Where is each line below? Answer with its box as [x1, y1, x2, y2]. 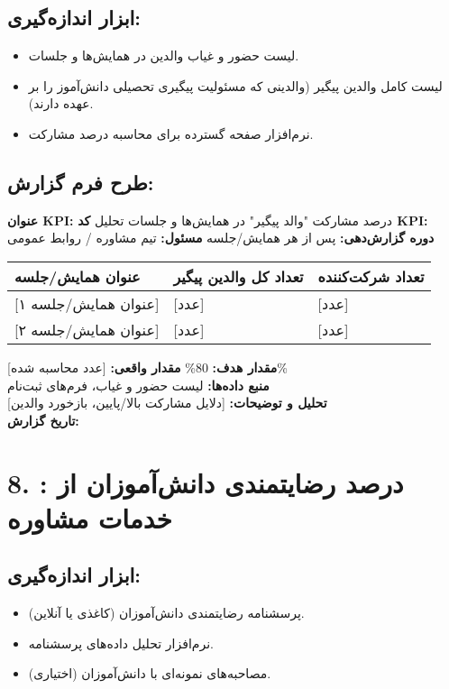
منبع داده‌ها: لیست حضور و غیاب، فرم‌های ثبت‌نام [7, 375, 270, 394]
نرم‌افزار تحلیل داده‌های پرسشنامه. [28, 633, 214, 652]
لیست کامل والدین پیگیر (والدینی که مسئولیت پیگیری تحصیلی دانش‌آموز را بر [28, 76, 443, 95]
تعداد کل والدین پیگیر [173, 265, 304, 287]
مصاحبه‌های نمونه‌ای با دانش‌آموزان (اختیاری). [28, 664, 271, 683]
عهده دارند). [28, 94, 94, 113]
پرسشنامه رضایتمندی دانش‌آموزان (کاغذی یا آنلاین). [28, 603, 305, 622]
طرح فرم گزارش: [7, 168, 154, 196]
